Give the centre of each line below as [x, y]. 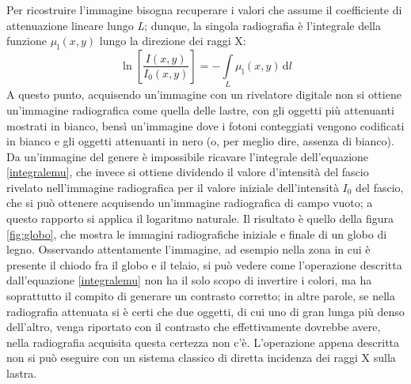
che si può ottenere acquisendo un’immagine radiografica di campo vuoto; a [190, 203]
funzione [27, 41]
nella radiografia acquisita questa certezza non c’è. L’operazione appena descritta [203, 342]
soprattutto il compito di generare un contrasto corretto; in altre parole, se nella [201, 296]
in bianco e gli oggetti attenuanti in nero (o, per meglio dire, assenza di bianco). [200, 141]
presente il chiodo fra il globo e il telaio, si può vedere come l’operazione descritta [204, 264]
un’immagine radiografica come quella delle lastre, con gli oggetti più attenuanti [200, 109]
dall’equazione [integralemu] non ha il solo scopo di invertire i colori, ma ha [189, 280]
